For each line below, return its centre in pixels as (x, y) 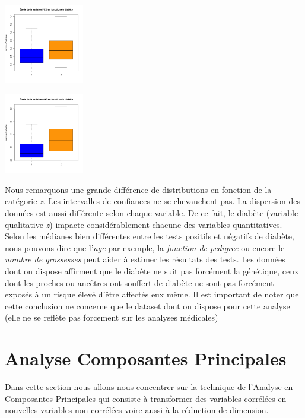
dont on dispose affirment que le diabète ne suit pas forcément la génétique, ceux (152, 270)
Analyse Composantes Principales (146, 358)
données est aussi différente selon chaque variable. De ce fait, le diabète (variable (152, 212)
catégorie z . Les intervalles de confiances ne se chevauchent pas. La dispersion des (152, 201)
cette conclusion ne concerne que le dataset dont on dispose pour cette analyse (147, 305)
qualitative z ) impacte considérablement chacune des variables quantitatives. (144, 224)
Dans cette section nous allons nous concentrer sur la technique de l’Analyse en (149, 387)
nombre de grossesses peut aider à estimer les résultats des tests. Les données (145, 259)
